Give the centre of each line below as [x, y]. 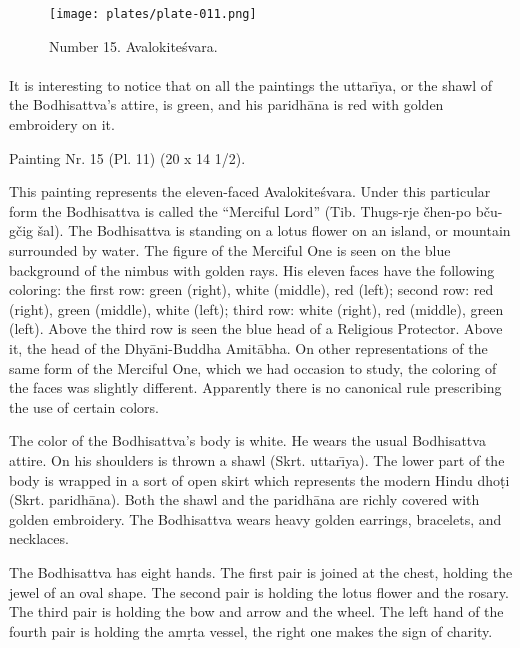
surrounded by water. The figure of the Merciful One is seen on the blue [230, 250]
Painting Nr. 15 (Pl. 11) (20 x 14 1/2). [127, 157]
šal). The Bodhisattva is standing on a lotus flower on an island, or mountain [274, 230]
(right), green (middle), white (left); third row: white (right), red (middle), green [256, 308]
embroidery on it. [62, 124]
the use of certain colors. [84, 406]
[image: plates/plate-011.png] [153, 14]
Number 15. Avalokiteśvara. [133, 45]
